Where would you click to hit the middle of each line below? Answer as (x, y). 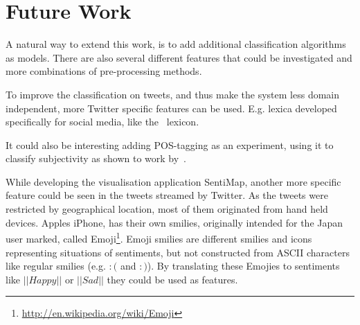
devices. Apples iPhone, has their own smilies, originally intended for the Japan (174, 222)
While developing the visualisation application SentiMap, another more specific (173, 181)
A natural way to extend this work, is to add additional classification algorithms (176, 44)
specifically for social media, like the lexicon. (102, 122)
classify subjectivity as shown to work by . (96, 158)
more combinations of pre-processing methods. (104, 71)
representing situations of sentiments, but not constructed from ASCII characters (178, 252)
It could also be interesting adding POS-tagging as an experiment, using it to (170, 144)
